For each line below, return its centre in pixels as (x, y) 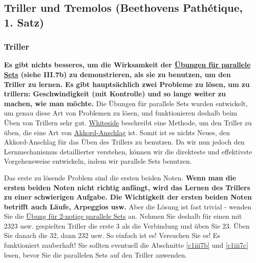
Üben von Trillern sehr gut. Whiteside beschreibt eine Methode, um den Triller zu (128, 122)
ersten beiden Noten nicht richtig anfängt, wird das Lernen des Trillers (127, 187)
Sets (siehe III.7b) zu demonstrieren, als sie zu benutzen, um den (117, 74)
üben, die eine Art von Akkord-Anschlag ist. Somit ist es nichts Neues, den (117, 132)
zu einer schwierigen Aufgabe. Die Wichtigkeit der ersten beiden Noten (128, 197)
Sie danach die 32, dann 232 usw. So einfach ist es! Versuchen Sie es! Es (112, 235)
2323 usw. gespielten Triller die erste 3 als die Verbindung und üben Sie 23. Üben (127, 225)
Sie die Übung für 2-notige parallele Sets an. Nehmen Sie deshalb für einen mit (123, 216)
